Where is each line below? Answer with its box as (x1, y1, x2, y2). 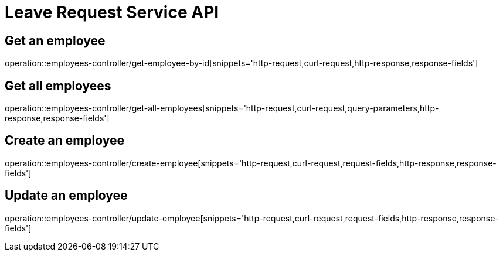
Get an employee (5, 33, 106, 48)
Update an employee (5, 188, 128, 203)
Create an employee (5, 133, 125, 148)
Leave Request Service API (5, 2, 219, 22)
